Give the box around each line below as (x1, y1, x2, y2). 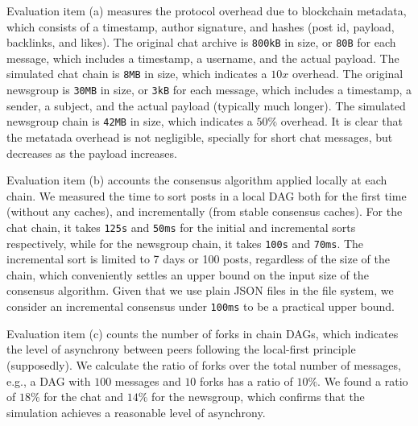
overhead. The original (292, 65, 404, 82)
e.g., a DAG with (6, 372, 91, 389)
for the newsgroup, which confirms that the (151, 388, 365, 405)
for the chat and (43, 388, 124, 405)
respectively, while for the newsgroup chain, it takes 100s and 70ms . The (6, 234, 364, 251)
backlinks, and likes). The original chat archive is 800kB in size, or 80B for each (6, 34, 396, 51)
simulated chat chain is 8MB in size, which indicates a (6, 65, 267, 82)
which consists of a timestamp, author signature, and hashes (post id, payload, (6, 18, 395, 35)
